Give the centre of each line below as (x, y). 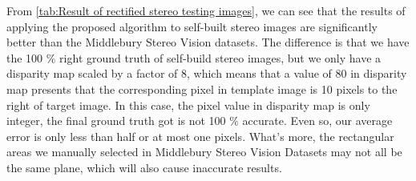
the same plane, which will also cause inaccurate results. (144, 167)
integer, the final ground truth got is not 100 (116, 121)
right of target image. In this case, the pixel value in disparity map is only (188, 105)
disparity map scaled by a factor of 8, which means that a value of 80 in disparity (207, 73)
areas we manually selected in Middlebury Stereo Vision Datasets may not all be (204, 152)
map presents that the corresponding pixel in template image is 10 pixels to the (202, 88)
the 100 (25, 57)
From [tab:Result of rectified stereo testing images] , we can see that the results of (206, 10)
